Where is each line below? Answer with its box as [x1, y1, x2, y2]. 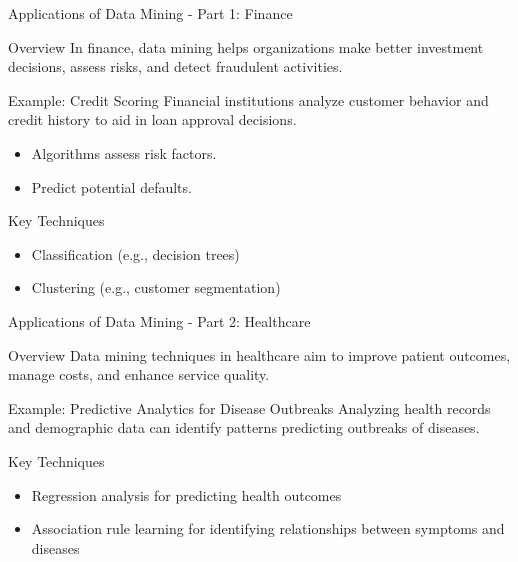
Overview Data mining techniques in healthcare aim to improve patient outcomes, [8, 344, 511, 365]
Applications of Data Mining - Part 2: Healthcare [8, 310, 311, 331]
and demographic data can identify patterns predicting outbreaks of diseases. [8, 417, 480, 438]
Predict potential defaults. [31, 176, 192, 197]
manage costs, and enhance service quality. [8, 364, 270, 385]
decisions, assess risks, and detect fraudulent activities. [8, 56, 343, 77]
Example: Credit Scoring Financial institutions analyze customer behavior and [8, 89, 489, 110]
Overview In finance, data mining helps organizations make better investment [8, 36, 484, 57]
